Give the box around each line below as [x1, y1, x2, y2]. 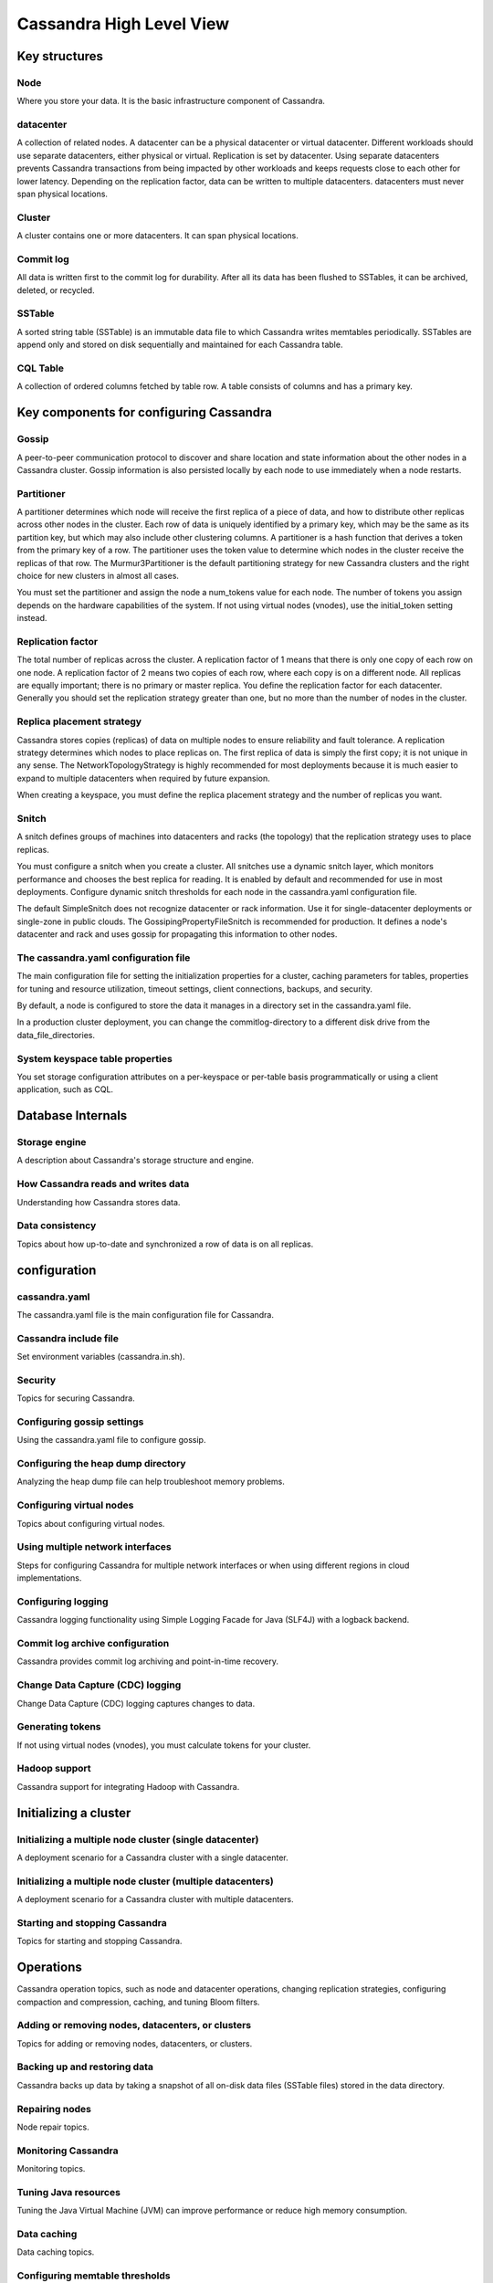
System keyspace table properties [16, 1052, 173, 1065]
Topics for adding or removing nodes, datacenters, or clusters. [16, 2037, 253, 2049]
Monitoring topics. [16, 2163, 86, 2174]
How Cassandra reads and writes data [16, 1178, 190, 1191]
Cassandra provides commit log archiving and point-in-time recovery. [16, 1656, 278, 1667]
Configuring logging [16, 1594, 109, 1607]
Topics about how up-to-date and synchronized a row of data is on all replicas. [16, 1238, 314, 1249]
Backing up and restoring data [16, 2060, 154, 2073]
